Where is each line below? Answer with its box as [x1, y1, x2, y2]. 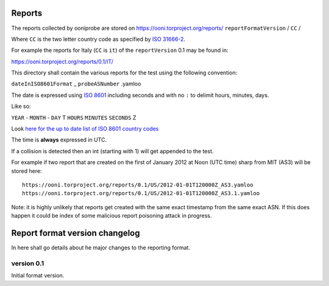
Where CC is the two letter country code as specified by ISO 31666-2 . [11, 35, 186, 43]
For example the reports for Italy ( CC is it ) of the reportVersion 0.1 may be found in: [11, 46, 228, 54]
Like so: [11, 102, 31, 110]
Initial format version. [11, 272, 65, 279]
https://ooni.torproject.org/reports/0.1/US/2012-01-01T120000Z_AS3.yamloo [22, 181, 253, 188]
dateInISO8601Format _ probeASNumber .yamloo [11, 80, 141, 88]
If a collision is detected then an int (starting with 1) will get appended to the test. [11, 147, 214, 155]
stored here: [11, 167, 42, 174]
